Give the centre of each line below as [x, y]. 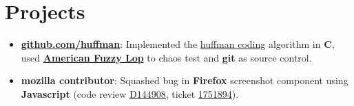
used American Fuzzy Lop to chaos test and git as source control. [166, 57]
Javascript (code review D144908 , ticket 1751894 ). [130, 93]
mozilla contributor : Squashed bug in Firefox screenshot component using [185, 80]
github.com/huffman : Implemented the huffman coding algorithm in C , [178, 44]
